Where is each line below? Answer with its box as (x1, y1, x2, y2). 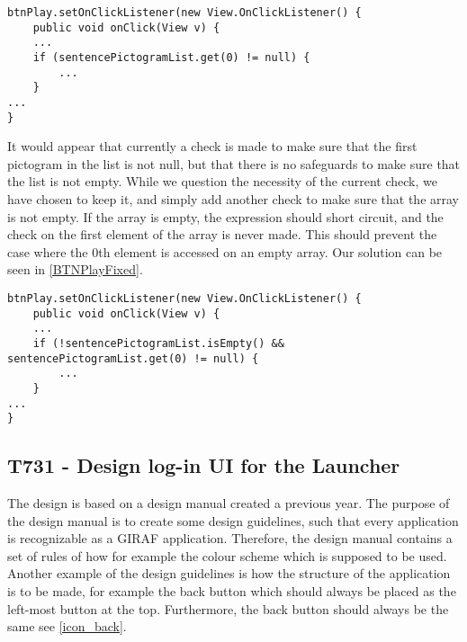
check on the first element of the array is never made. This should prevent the (7, 225, 437, 244)
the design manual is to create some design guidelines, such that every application (7, 511, 459, 530)
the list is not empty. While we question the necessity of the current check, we (7, 172, 437, 191)
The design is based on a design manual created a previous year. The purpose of (7, 494, 450, 513)
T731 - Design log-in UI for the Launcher (7, 451, 400, 479)
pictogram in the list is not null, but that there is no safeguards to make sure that (7, 154, 461, 173)
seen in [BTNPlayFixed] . (7, 260, 143, 279)
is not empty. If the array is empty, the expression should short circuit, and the (7, 207, 444, 226)
